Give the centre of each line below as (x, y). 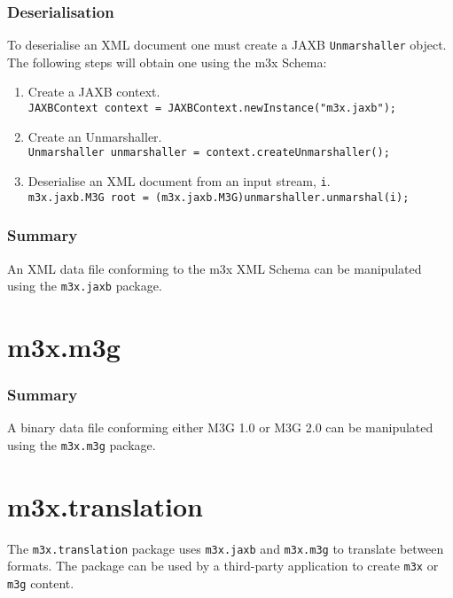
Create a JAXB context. (94, 92)
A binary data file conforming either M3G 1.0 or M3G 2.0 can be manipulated (220, 427)
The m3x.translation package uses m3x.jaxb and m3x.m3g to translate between (226, 548)
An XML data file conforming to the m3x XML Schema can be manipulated (215, 268)
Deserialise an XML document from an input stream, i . (179, 180)
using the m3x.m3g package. (82, 444)
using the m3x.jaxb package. (85, 286)
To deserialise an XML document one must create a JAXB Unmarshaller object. (227, 45)
